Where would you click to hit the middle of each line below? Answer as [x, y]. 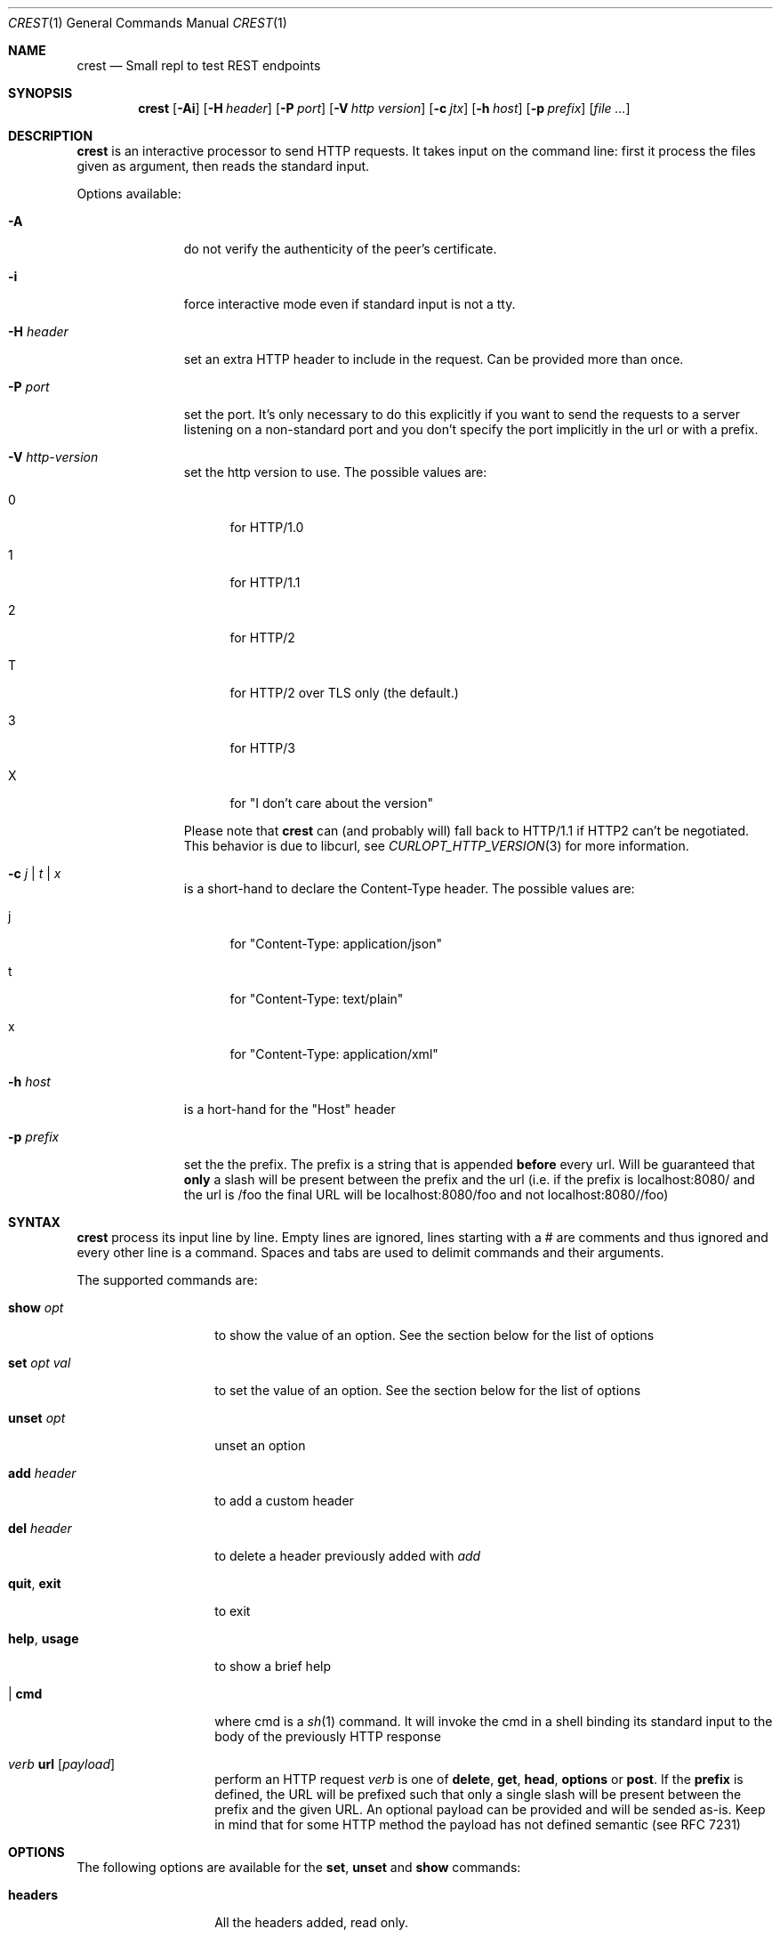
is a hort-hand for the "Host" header [289, 1109]
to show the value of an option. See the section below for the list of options [434, 1335]
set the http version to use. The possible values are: [335, 472]
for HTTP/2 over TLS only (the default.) [344, 693]
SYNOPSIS [40, 93]
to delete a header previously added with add [348, 1556]
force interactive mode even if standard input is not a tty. [350, 304]
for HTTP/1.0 [267, 527]
